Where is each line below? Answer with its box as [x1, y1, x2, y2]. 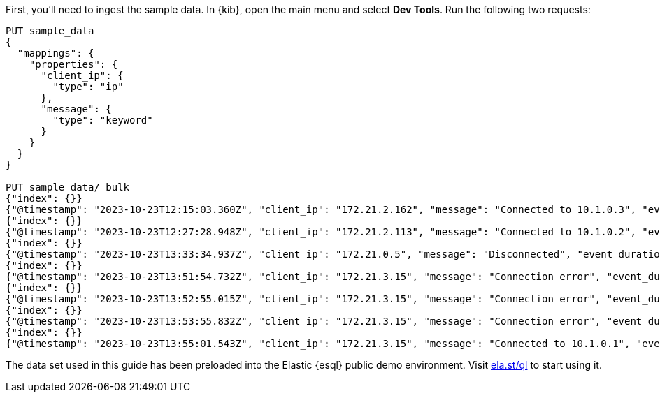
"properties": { [29, 59, 118, 70]
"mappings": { [17, 47, 94, 59]
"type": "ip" [52, 81, 124, 92]
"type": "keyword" [52, 115, 153, 126]
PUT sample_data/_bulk [6, 182, 130, 193]
